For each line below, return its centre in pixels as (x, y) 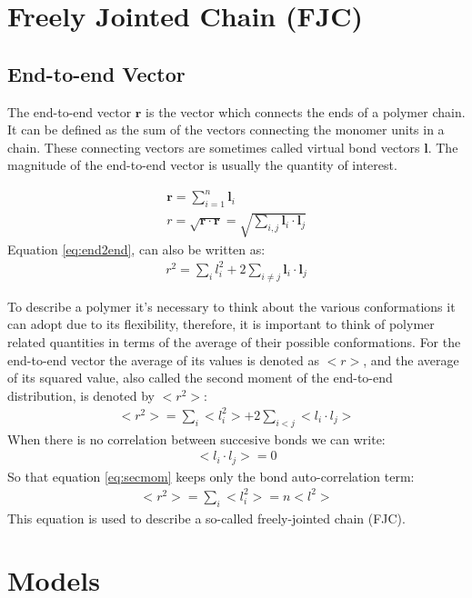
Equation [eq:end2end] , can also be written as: (136, 249)
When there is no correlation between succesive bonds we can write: (196, 439)
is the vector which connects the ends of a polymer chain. (306, 111)
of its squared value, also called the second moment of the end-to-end (200, 378)
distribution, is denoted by (81, 395)
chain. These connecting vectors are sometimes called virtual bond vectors (214, 147)
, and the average (411, 359)
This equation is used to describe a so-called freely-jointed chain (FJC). (206, 518)
